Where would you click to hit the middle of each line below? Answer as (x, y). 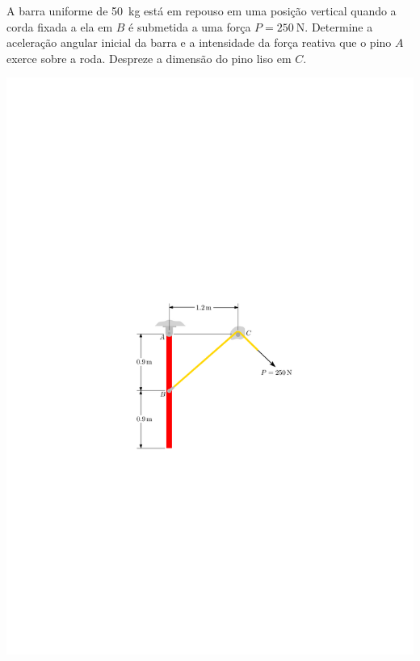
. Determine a (339, 26)
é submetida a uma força (190, 26)
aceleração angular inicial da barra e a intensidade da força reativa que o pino (199, 42)
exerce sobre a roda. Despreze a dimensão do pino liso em (149, 58)
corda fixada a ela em (60, 26)
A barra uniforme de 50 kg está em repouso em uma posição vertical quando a (202, 11)
